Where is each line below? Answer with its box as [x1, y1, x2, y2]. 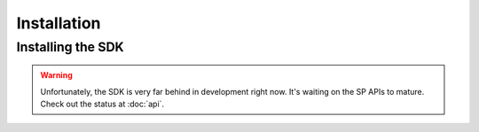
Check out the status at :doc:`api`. [40, 98, 164, 109]
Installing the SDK [16, 39, 124, 55]
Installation [16, 13, 101, 33]
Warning [40, 70, 73, 81]
